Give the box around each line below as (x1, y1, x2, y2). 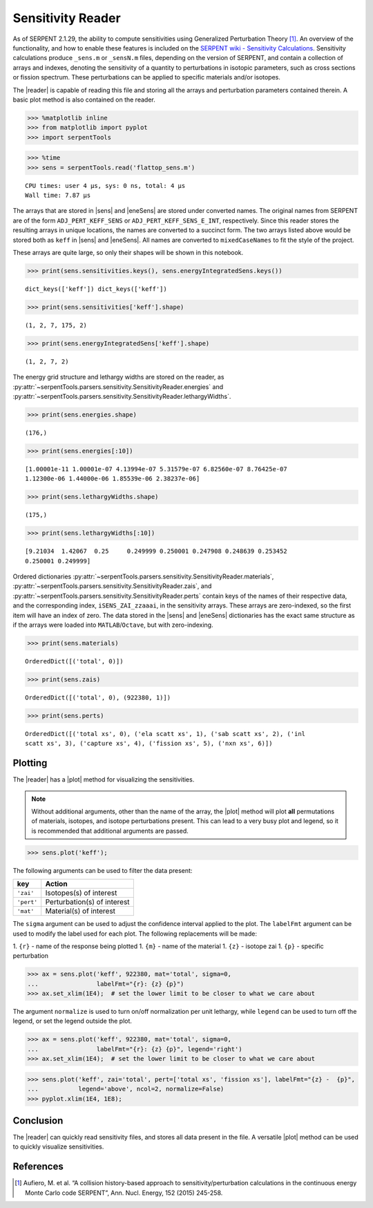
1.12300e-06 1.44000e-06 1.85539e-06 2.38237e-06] (25, 475, 200, 483)
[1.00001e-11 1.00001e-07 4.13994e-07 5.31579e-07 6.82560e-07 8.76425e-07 (25, 465, 287, 473)
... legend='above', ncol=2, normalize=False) (27, 1085, 224, 1093)
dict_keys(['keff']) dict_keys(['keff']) (25, 285, 167, 293)
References (12, 1161, 64, 1173)
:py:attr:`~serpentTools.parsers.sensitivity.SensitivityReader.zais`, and (12, 582, 212, 590)
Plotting (12, 757, 48, 769)
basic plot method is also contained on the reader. (12, 95, 155, 104)
